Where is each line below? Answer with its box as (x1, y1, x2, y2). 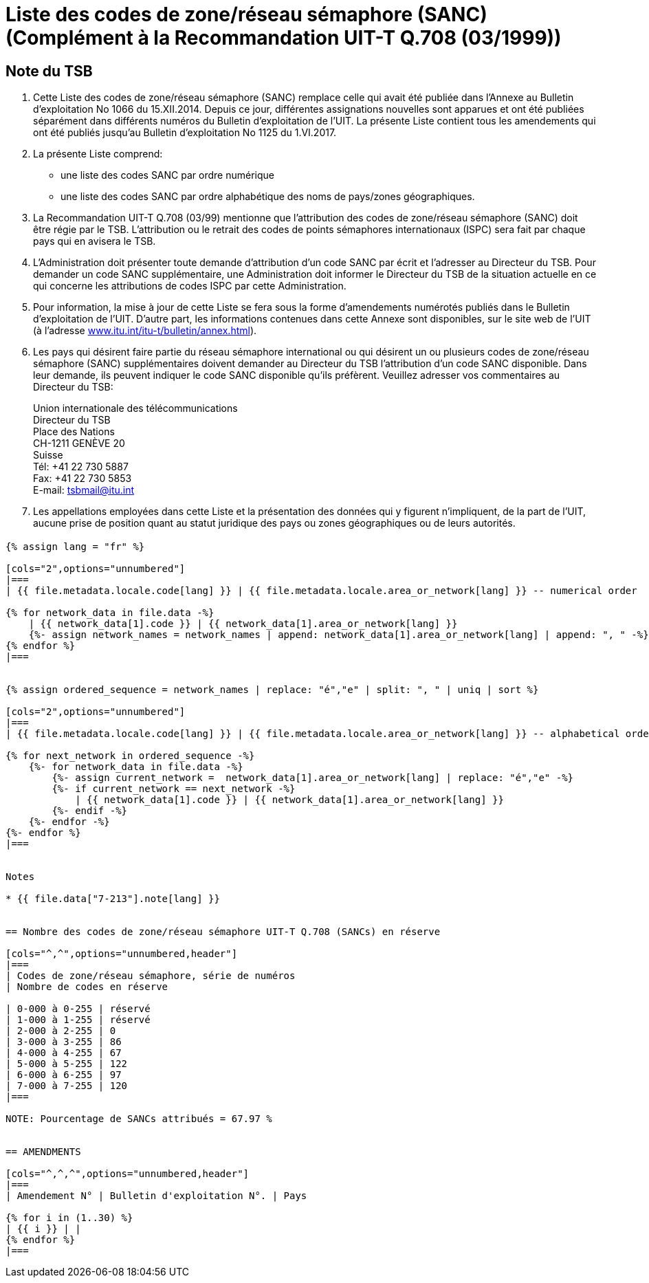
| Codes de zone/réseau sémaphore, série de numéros (5, 969, 296, 981)
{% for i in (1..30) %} (5, 1211, 133, 1223)
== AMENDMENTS (5, 1145, 81, 1157)
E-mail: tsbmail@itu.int (33, 484, 135, 496)
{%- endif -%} (52, 804, 128, 816)
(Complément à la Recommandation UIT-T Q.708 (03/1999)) (5, 26, 562, 50)
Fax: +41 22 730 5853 (33, 472, 132, 485)
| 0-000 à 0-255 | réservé (5, 1002, 151, 1014)
